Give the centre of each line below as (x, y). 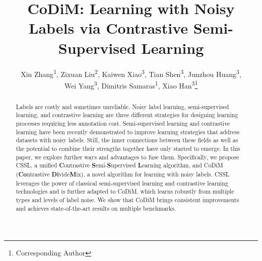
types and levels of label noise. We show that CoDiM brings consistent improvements (127, 200)
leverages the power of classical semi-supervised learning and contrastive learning (122, 183)
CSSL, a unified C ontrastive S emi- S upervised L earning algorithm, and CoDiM (119, 165)
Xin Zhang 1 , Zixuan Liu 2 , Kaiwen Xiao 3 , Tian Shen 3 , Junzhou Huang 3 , (131, 73)
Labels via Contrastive (109, 28)
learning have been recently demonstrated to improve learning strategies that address (128, 132)
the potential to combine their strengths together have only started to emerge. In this (128, 149)
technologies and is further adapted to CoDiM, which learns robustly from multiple (125, 191)
